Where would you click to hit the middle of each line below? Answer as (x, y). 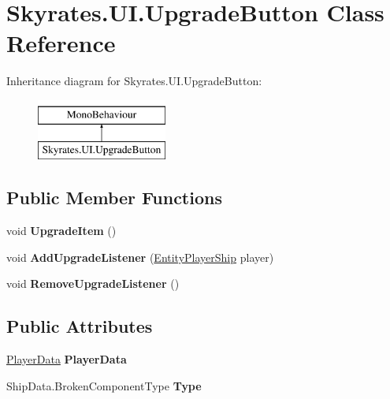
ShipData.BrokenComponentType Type (104, 385)
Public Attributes (80, 326)
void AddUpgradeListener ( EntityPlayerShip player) (140, 257)
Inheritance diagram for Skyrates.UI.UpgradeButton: (134, 81)
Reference (61, 43)
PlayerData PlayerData (67, 359)
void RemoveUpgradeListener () (93, 283)
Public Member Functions (114, 198)
